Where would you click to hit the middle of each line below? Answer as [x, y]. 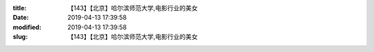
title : [20, 8]
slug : [20, 37]
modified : [27, 27]
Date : [21, 18]
